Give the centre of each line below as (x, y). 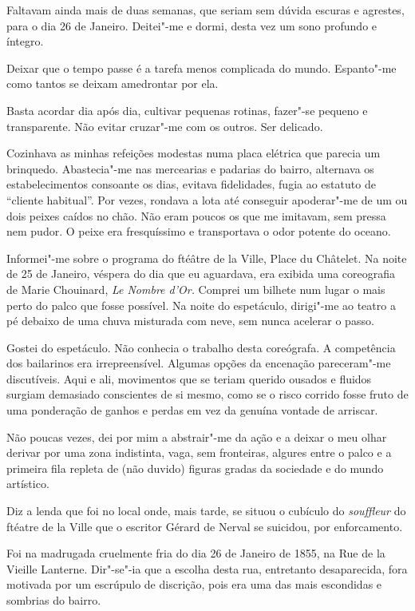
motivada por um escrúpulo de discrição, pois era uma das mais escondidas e (194, 584)
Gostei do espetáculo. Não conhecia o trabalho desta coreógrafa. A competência (201, 347)
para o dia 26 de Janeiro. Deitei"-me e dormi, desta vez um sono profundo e (192, 25)
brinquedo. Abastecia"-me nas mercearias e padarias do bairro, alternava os (190, 168)
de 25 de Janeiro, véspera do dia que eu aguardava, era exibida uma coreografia (201, 274)
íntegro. (25, 41)
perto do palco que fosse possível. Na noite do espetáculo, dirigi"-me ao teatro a (201, 305)
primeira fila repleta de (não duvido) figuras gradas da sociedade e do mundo (195, 468)
